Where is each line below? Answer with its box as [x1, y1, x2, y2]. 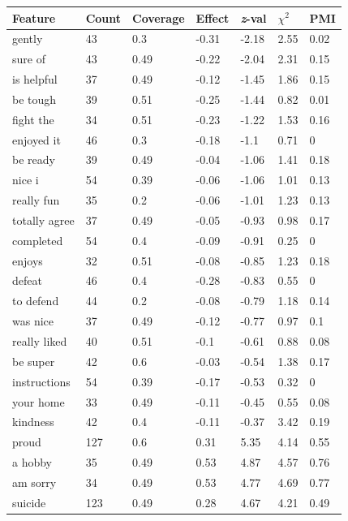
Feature [12, 9, 56, 26]
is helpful [12, 71, 58, 88]
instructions [12, 372, 71, 390]
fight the [12, 110, 54, 127]
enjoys [12, 252, 43, 269]
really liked [12, 333, 67, 349]
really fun [12, 192, 60, 209]
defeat [12, 272, 42, 289]
